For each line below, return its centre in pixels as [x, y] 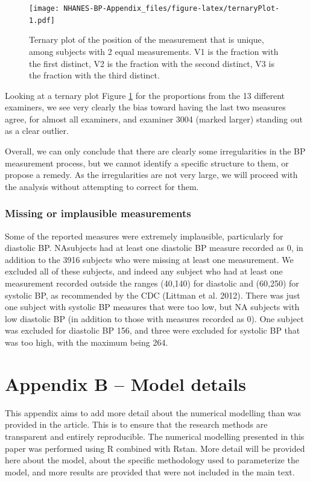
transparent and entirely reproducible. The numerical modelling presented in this [155, 436]
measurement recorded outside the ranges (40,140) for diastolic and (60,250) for [152, 283]
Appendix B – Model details [125, 383]
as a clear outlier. [37, 131]
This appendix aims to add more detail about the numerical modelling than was [153, 412]
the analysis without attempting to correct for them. [102, 186]
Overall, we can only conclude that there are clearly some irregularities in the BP [155, 151]
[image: [44, 8]
